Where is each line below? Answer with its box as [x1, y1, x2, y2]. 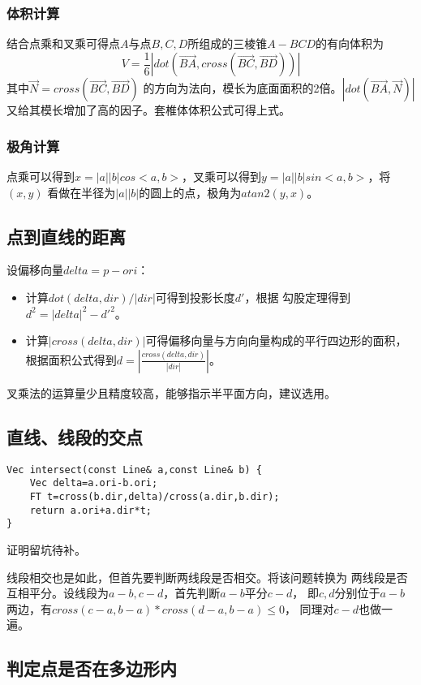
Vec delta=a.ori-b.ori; [29, 477, 158, 489]
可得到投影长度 [155, 289, 235, 306]
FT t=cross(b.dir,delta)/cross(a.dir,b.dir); [29, 490, 280, 502]
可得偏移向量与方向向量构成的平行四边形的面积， [145, 332, 407, 349]
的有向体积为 [316, 35, 384, 52]
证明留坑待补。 [6, 541, 86, 558]
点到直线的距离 [6, 223, 126, 248]
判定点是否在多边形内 [6, 656, 177, 681]
